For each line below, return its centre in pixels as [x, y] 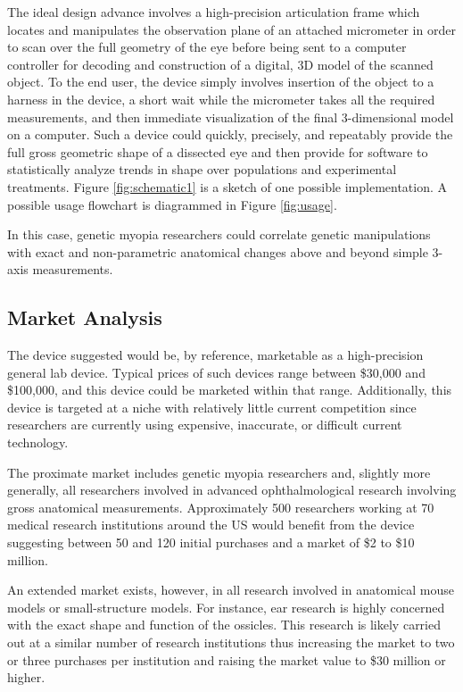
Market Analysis [85, 317]
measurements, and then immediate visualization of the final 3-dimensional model [231, 117]
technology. [38, 442]
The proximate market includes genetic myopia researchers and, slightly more [219, 472]
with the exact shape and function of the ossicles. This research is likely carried [224, 625]
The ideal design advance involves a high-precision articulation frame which [214, 12]
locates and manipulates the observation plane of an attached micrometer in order [231, 29]
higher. [26, 677]
